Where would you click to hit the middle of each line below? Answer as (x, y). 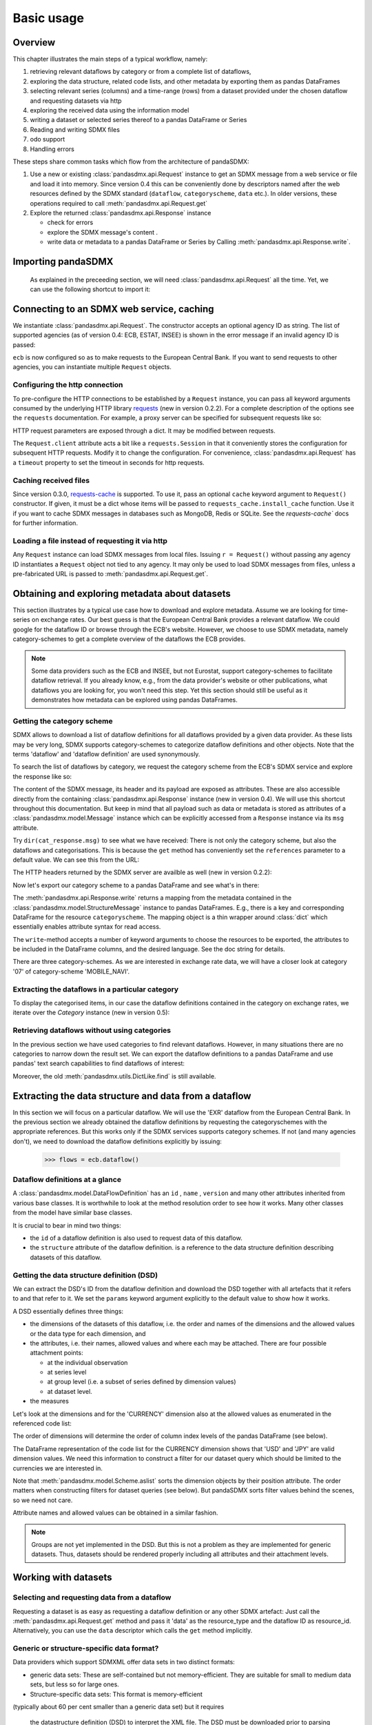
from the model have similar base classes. (72, 1213)
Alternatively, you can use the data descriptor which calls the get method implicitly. (133, 1630)
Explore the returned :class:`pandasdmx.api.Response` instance (121, 213)
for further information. (45, 523)
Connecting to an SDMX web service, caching (113, 309)
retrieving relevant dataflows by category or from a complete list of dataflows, (141, 72)
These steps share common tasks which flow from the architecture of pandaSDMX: (131, 161)
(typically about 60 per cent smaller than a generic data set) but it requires (118, 1706)
